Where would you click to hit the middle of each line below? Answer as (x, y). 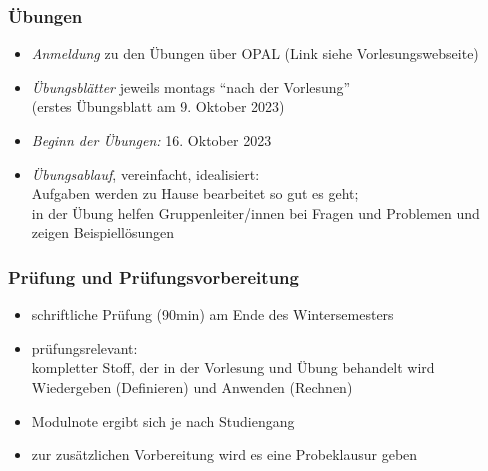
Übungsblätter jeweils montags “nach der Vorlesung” (191, 86)
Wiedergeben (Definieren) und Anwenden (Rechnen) (192, 386)
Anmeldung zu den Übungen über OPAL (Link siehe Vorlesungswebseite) (255, 53)
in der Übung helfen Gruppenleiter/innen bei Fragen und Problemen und (255, 212)
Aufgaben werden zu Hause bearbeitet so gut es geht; (195, 193)
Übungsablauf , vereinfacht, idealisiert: (145, 173)
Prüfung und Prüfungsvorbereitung (153, 276)
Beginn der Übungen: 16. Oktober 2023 (151, 140)
